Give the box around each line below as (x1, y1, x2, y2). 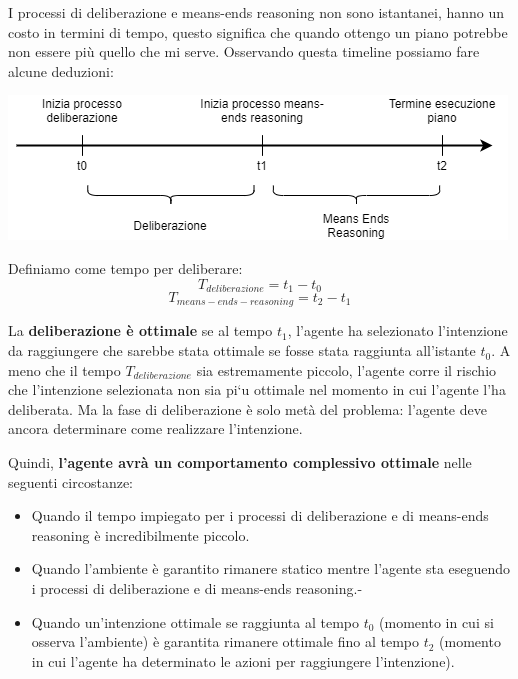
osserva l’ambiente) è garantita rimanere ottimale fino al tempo (31, 631, 420, 652)
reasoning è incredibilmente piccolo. (31, 524, 250, 545)
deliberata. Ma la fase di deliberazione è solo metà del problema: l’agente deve (8, 398, 487, 419)
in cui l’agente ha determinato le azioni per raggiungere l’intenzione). (31, 650, 455, 671)
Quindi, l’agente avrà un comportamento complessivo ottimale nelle (8, 452, 472, 473)
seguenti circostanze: (8, 471, 134, 492)
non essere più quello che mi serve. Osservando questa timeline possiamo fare (8, 41, 480, 62)
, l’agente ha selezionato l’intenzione (287, 320, 508, 341)
